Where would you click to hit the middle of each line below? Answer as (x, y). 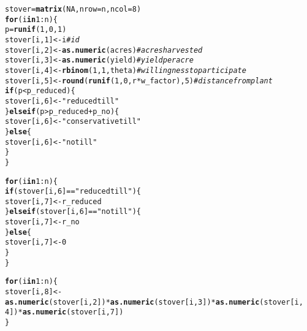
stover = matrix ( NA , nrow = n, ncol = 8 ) (73, 9)
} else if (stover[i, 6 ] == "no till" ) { (73, 212)
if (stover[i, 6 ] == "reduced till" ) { (73, 192)
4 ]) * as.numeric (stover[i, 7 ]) (64, 312)
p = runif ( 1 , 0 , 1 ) (36, 30)
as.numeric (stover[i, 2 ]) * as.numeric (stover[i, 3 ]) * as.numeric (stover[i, (154, 302)
